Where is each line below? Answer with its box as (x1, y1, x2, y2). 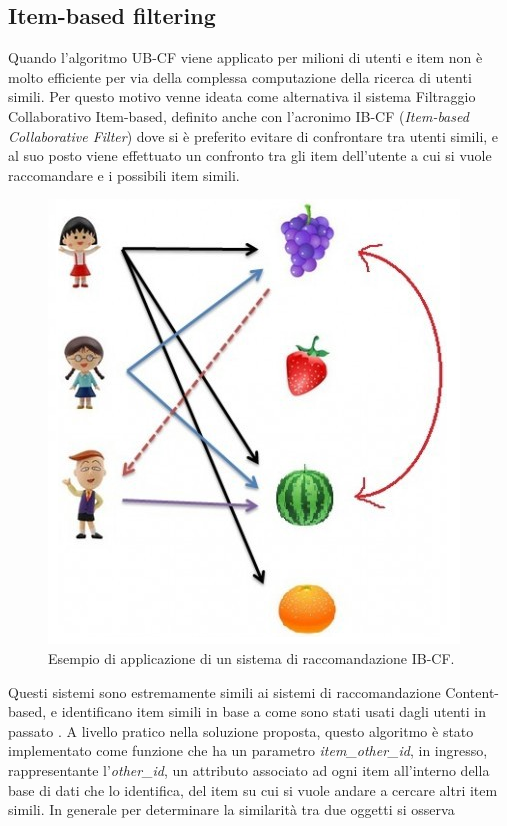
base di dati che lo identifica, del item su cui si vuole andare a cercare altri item (8, 779, 498, 800)
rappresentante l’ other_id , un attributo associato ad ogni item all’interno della (8, 759, 490, 780)
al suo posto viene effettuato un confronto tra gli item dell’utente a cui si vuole (8, 145, 492, 166)
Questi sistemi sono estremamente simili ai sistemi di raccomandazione (8, 681, 441, 702)
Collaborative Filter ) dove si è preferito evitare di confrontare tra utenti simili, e (8, 125, 499, 146)
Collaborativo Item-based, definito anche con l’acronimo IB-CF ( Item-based (8, 105, 469, 126)
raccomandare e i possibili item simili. (8, 164, 240, 185)
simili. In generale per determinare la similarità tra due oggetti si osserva (8, 799, 455, 820)
